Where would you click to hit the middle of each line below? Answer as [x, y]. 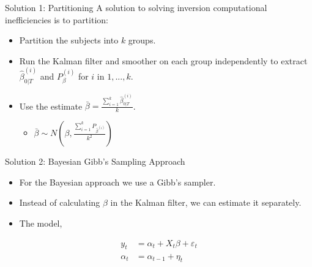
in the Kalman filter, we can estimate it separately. [206, 202]
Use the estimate [51, 106]
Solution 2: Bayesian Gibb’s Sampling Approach [95, 161]
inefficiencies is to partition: [57, 19]
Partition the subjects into [69, 40]
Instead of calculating [60, 202]
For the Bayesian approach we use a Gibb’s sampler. [117, 182]
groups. [142, 40]
